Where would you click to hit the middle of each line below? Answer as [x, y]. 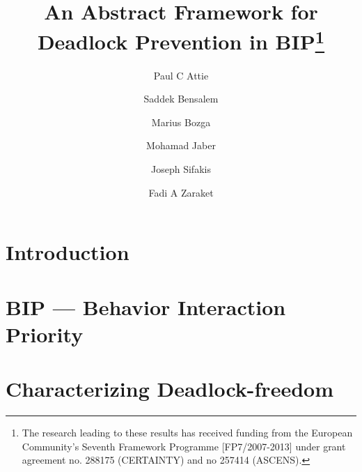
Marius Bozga [181, 122]
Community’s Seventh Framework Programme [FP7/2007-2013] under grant [184, 446]
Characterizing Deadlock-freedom [170, 389]
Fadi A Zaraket [181, 192]
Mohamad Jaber [181, 145]
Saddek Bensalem [181, 99]
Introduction [68, 252]
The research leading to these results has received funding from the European [187, 433]
